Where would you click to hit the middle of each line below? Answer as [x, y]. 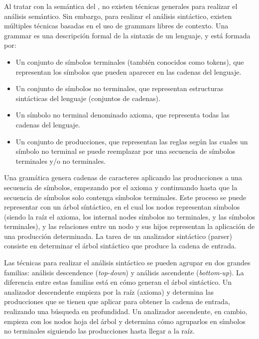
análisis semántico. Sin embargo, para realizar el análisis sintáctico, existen [118, 16]
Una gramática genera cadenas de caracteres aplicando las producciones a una [123, 177]
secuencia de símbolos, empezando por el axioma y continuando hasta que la [121, 187]
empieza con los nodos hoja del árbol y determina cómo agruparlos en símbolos [125, 321]
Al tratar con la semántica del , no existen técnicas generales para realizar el [121, 6]
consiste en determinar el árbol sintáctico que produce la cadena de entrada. [120, 246]
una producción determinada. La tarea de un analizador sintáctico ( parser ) [118, 236]
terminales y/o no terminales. [61, 161]
